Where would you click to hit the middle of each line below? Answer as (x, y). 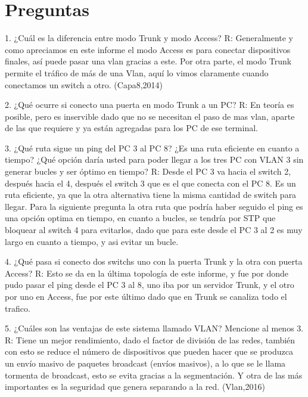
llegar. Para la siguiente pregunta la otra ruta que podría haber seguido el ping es (154, 206)
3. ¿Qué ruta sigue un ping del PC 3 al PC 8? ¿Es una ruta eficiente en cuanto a (152, 148)
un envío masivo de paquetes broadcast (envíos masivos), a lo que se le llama (145, 363)
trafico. (18, 308)
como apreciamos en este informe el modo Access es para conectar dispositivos (148, 49)
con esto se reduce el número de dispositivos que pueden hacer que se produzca (149, 351)
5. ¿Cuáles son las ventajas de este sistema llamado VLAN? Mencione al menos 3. (154, 328)
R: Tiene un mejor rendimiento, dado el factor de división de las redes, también (150, 339)
